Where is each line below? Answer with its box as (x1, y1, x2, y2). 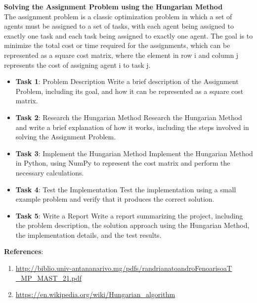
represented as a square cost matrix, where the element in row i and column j (4, 49, 239, 60)
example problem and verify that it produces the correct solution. (15, 194, 214, 204)
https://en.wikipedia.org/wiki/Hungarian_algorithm (15, 289, 175, 300)
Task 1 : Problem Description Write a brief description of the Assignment (15, 76, 239, 87)
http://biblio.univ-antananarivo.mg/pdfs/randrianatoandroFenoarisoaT (15, 263, 232, 273)
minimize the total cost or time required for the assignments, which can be (4, 40, 230, 50)
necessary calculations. (15, 167, 84, 177)
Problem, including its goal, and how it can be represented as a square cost (15, 86, 244, 96)
